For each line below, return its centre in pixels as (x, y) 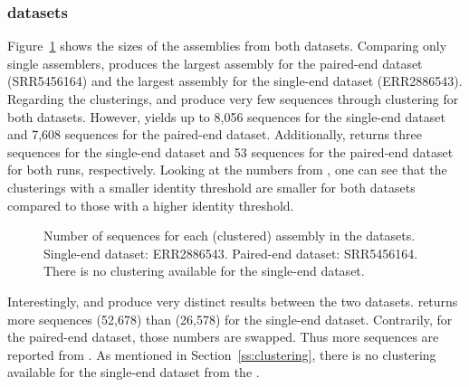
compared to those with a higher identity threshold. (151, 205)
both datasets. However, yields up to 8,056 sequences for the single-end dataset (226, 116)
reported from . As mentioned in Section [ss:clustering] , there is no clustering (222, 354)
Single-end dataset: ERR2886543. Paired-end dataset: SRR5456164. (231, 253)
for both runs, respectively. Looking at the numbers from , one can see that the (227, 170)
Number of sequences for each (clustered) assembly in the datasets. (230, 236)
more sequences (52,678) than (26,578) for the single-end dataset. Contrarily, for (230, 319)
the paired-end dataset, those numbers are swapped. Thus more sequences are (223, 337)
